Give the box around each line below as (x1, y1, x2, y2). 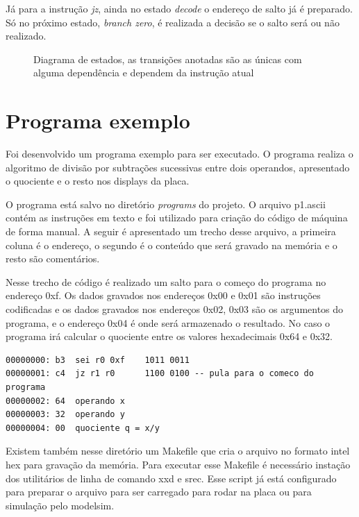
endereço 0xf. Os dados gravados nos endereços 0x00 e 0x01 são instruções (6, 288, 321, 303)
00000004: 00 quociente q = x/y (6, 423, 160, 433)
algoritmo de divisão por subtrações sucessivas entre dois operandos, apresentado (6, 160, 350, 174)
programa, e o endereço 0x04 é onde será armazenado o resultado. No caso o (6, 315, 331, 330)
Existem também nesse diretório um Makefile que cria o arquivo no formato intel (6, 443, 350, 458)
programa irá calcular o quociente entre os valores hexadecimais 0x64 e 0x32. (6, 329, 333, 344)
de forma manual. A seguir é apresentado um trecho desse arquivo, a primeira (6, 224, 336, 239)
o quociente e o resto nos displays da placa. (6, 173, 190, 188)
